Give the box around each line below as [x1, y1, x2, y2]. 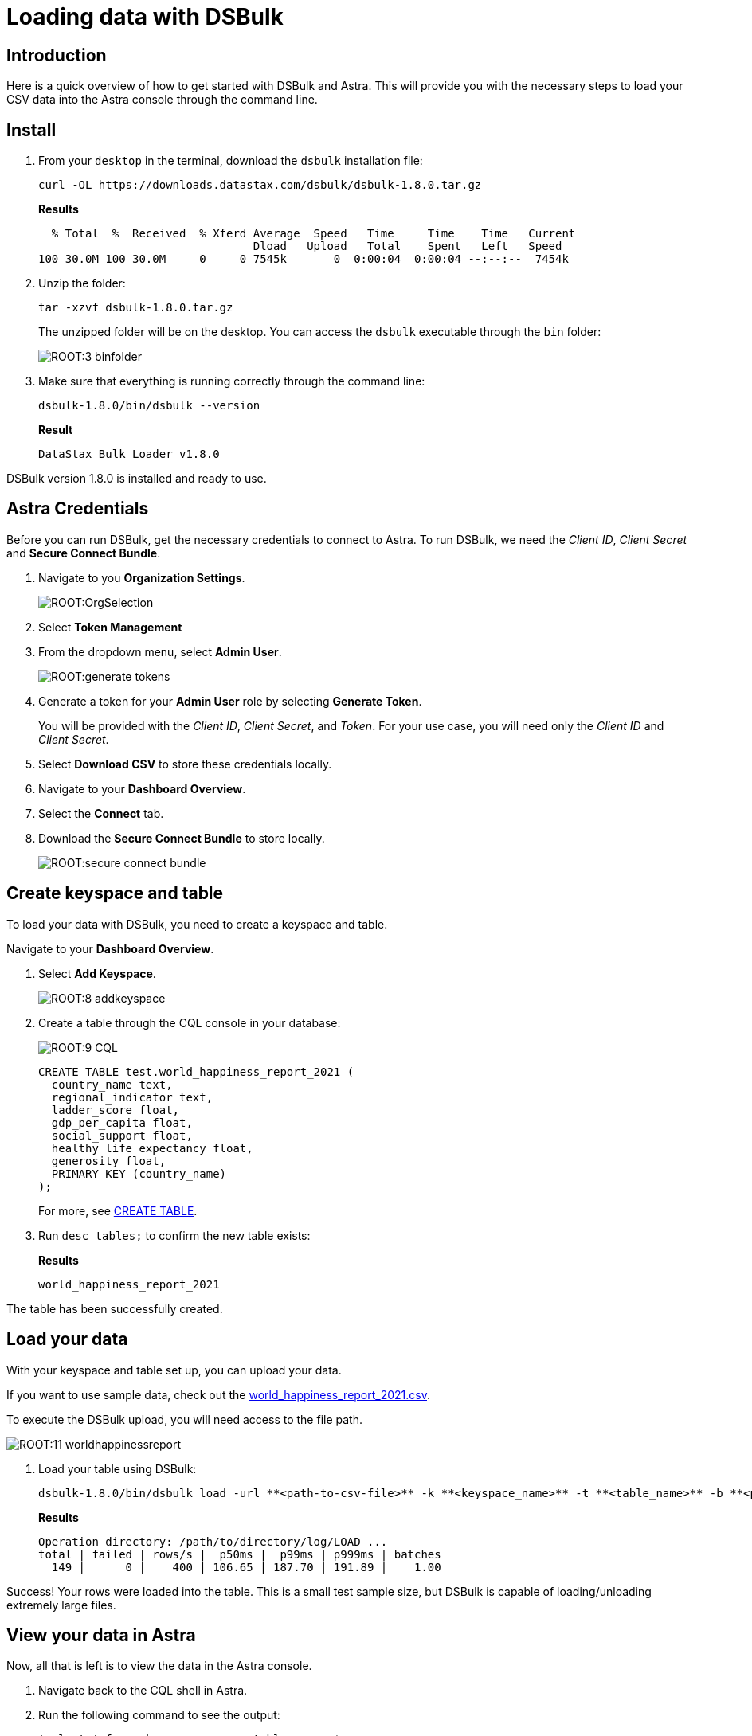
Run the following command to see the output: [38, 1708, 280, 1722]
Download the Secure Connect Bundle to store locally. [38, 831, 325, 845]
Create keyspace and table [6, 883, 224, 904]
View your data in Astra [6, 1625, 196, 1645]
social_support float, [51, 1128, 193, 1142]
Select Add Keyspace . [38, 966, 156, 980]
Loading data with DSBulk [6, 3, 284, 30]
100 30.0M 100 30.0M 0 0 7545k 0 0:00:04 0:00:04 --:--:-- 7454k [38, 252, 569, 266]
